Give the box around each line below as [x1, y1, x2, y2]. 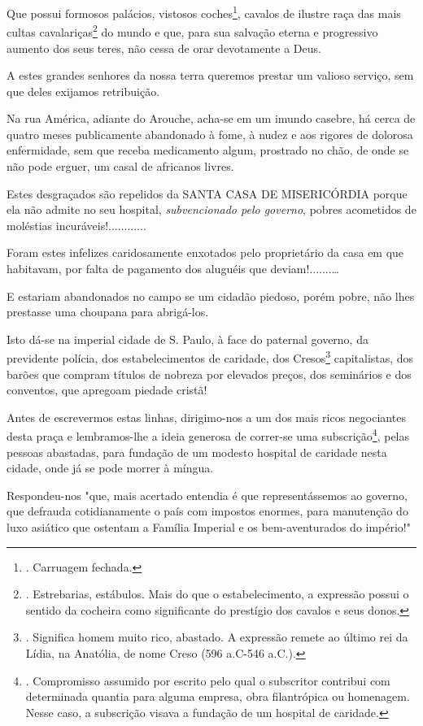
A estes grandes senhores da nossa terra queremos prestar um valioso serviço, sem [7, 67, 414, 84]
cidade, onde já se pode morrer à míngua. [7, 459, 214, 476]
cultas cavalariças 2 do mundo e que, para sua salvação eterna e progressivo [7, 21, 378, 40]
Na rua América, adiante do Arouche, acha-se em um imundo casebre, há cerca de [7, 110, 416, 127]
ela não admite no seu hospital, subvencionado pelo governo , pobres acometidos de [7, 201, 416, 218]
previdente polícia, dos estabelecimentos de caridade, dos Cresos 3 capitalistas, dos [7, 347, 414, 367]
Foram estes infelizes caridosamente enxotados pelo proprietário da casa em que [7, 244, 404, 261]
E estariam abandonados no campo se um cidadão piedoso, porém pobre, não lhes [7, 287, 415, 304]
